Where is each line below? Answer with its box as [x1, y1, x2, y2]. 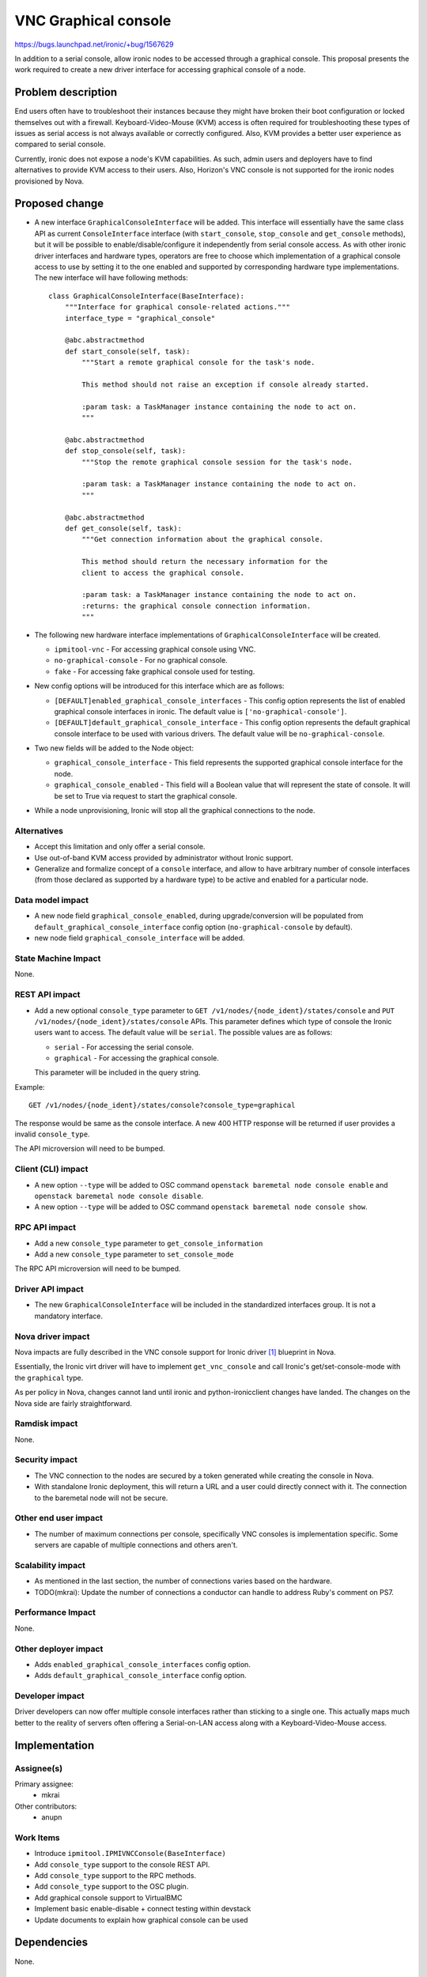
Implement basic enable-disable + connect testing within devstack [34, 1904, 251, 1914]
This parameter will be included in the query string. [34, 1068, 201, 1077]
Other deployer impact [14, 1643, 104, 1654]
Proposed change [14, 197, 104, 210]
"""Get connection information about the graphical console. [81, 535, 324, 544]
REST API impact [14, 989, 81, 1000]
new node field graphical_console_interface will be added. [34, 933, 245, 943]
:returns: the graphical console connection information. [81, 601, 312, 610]
